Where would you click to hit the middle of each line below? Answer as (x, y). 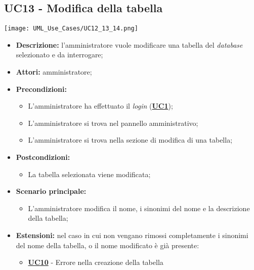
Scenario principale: (51, 191)
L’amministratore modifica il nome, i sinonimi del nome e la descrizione (139, 208)
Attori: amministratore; (54, 72)
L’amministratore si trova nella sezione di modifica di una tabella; (130, 140)
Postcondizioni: (43, 157)
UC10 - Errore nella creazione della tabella (96, 262)
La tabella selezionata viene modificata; (89, 174)
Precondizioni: (41, 89)
